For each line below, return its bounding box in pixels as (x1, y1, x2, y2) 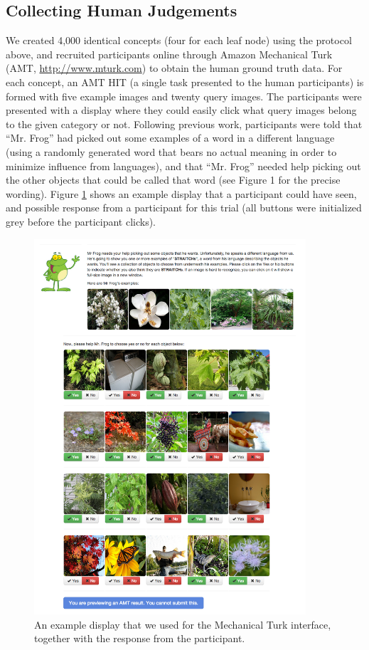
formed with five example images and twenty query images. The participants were (6, 88, 362, 103)
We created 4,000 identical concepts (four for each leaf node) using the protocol (6, 33, 352, 48)
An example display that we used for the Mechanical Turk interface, (34, 617, 331, 631)
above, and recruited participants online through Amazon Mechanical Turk (6, 46, 333, 61)
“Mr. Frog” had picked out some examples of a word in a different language (6, 130, 335, 145)
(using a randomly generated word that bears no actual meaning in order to (6, 144, 337, 159)
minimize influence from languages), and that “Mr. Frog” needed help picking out (6, 158, 361, 173)
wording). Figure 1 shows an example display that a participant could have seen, (6, 186, 357, 201)
